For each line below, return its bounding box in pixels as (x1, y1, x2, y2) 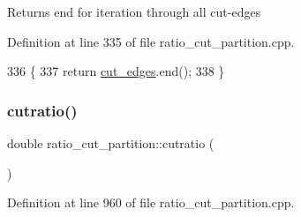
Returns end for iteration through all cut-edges (7, 3, 261, 20)
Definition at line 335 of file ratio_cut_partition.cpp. (7, 32, 295, 50)
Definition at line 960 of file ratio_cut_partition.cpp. (7, 193, 295, 212)
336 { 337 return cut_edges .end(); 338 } (7, 62, 225, 80)
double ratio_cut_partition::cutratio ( (7, 134, 214, 152)
